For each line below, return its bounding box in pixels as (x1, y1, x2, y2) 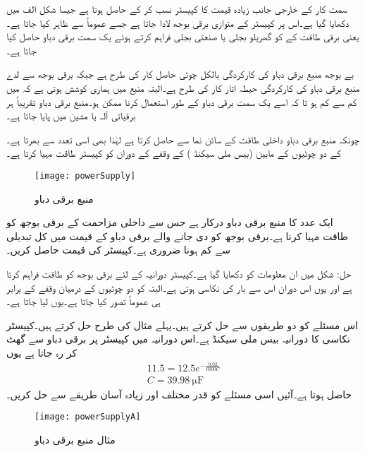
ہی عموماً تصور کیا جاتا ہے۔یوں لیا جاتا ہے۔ (6, 294, 161, 309)
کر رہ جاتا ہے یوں (6, 345, 78, 359)
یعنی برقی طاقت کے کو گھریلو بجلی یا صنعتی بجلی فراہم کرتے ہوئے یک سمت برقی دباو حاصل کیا (6, 29, 359, 44)
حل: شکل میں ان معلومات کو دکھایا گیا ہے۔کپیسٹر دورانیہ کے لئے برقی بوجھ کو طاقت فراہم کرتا (6, 266, 352, 280)
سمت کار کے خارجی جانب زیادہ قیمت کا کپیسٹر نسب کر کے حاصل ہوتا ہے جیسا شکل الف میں (6, 1, 348, 16)
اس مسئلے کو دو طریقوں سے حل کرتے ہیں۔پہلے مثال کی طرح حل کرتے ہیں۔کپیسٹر (6, 317, 359, 332)
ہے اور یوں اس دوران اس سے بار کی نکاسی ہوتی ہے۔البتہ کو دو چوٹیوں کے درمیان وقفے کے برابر (6, 280, 352, 295)
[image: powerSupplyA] (35, 412, 141, 422)
